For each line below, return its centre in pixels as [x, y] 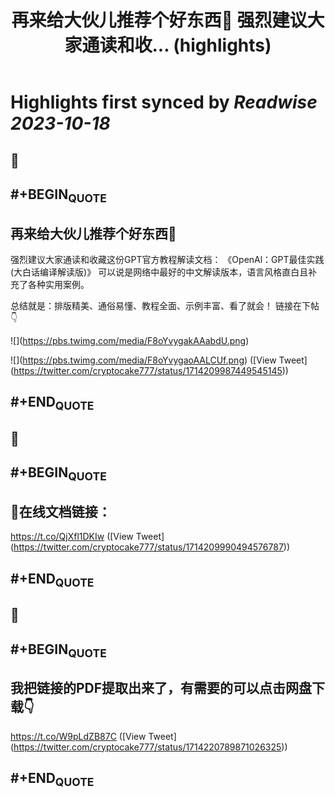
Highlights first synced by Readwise [164, 102]
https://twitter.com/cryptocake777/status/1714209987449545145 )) [151, 370]
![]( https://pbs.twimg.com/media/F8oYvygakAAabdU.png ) [130, 340]
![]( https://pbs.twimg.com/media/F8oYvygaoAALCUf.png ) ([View [143, 360]
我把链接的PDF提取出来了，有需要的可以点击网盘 [161, 688]
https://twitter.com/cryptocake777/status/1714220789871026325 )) [150, 747]
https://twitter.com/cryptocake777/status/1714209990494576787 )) [152, 547]
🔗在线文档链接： [61, 511]
